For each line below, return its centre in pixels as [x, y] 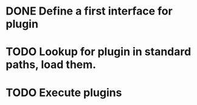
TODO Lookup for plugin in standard [98, 52]
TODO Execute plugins [64, 93]
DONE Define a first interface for [89, 11]
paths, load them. [51, 65]
